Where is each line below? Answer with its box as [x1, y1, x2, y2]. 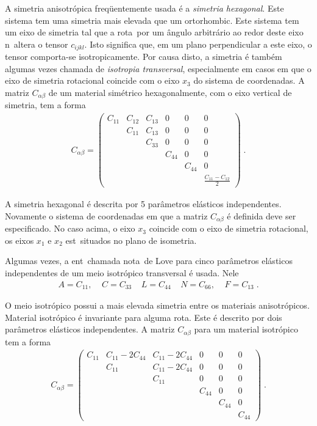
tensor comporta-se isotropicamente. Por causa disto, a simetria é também [5, 50, 282, 63]
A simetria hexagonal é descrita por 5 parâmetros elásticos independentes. [5, 197, 282, 210]
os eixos [5, 233, 34, 246]
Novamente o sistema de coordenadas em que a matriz [5, 209, 208, 222]
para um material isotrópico [194, 323, 298, 336]
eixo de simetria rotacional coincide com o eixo [5, 74, 180, 87]
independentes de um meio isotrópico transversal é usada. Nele [5, 266, 239, 279]
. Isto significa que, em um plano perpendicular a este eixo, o [84, 37, 312, 50]
